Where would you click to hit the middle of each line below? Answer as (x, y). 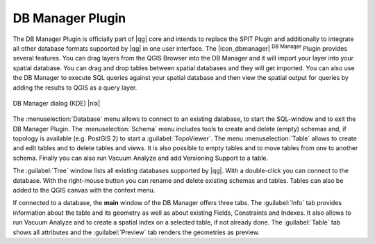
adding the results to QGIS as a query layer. (75, 88)
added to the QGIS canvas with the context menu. (84, 190)
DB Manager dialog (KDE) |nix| (57, 103)
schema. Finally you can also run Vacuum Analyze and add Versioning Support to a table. (141, 158)
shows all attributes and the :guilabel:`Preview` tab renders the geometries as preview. (136, 232)
